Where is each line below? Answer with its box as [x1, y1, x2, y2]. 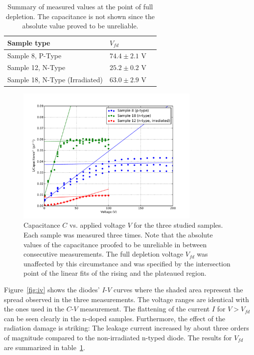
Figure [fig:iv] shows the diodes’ [4, 284, 100, 294]
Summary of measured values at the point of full [7, 1, 153, 11]
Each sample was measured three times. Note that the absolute [23, 229, 213, 239]
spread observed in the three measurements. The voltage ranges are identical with [4, 294, 249, 304]
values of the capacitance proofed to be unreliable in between [23, 239, 207, 249]
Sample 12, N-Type [7, 62, 66, 72]
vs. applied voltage [69, 220, 126, 230]
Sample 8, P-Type [7, 50, 62, 60]
